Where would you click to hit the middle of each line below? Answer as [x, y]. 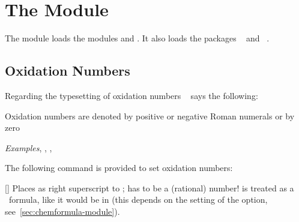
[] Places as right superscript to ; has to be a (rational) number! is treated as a [149, 187]
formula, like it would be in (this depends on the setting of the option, [138, 199]
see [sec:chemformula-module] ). [62, 211]
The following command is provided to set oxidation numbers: [119, 168]
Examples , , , [29, 147]
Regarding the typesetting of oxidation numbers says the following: [131, 95]
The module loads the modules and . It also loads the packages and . [137, 38]
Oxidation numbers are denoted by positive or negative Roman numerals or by [150, 115]
